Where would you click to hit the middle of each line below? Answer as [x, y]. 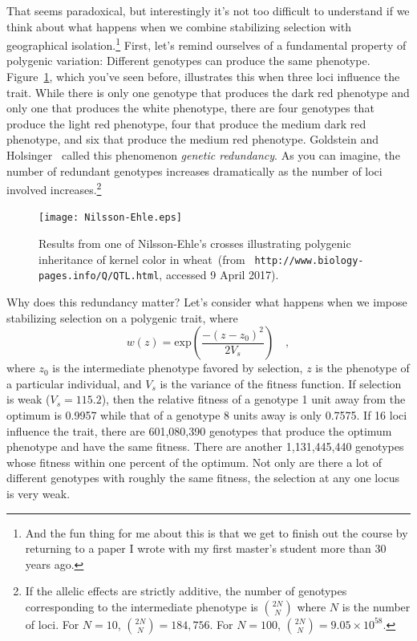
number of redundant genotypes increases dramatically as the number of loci [194, 170]
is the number [376, 606]
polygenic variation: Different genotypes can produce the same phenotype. [188, 61]
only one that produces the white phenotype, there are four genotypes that [190, 108]
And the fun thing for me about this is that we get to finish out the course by [217, 532]
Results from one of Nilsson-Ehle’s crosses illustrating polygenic [195, 243]
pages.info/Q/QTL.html [99, 276]
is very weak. [38, 493]
